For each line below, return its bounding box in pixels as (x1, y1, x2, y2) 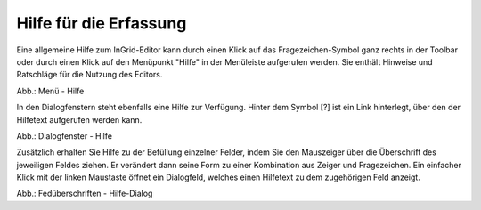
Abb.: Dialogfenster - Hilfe (16, 130, 113, 141)
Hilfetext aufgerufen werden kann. (16, 114, 143, 125)
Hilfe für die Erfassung (16, 13, 187, 33)
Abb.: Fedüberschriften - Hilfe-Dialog (16, 188, 153, 199)
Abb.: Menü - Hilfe (16, 85, 85, 96)
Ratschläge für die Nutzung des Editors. (16, 69, 163, 80)
